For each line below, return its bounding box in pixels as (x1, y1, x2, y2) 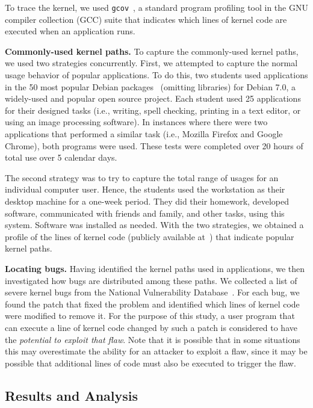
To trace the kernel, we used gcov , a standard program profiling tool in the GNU (5, 1, 308, 13)
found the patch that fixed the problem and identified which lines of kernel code (5, 297, 300, 310)
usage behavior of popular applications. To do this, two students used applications (5, 69, 308, 81)
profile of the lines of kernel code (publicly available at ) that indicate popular (5, 230, 294, 243)
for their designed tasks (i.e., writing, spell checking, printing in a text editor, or (5, 104, 301, 116)
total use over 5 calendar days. (5, 151, 117, 164)
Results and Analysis (5, 386, 138, 404)
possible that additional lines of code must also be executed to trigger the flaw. (5, 356, 296, 369)
